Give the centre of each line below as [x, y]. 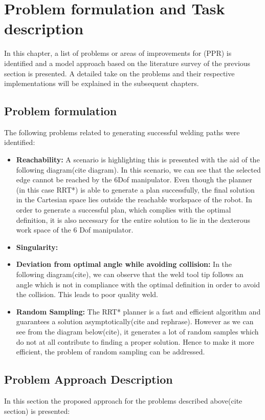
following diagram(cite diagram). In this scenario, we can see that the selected [138, 169]
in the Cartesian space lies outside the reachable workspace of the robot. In [134, 199]
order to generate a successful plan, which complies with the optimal [124, 210]
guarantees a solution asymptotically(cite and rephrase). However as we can [135, 321]
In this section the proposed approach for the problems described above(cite [123, 400]
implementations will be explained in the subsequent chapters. [102, 83]
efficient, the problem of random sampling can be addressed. [111, 352]
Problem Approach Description [89, 379]
